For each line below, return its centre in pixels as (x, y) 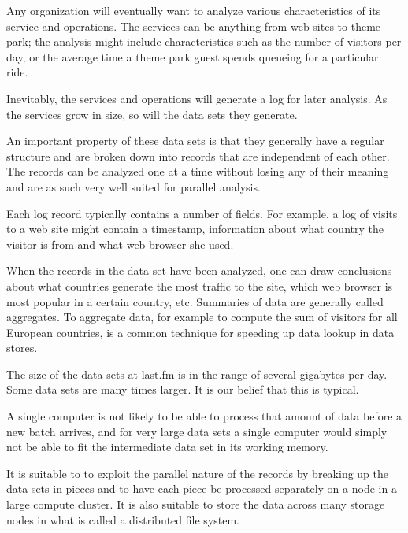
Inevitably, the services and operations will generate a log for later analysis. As (197, 98)
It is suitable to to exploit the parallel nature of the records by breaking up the (198, 473)
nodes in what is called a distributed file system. (123, 519)
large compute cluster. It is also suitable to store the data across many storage (196, 504)
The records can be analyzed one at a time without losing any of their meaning (198, 171)
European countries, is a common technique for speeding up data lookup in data (200, 332)
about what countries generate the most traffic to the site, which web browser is (200, 285)
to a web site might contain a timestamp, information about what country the (195, 229)
